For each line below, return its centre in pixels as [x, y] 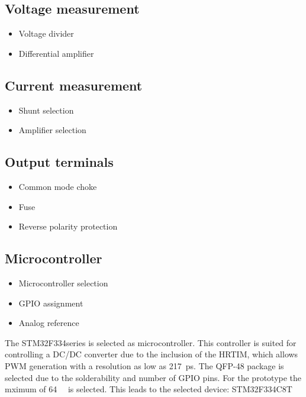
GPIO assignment [51, 303]
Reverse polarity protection [68, 226]
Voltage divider [46, 33]
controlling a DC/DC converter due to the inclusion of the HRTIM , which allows [152, 354]
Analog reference [49, 323]
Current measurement [74, 85]
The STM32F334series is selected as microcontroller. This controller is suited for [151, 342]
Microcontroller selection [63, 283]
